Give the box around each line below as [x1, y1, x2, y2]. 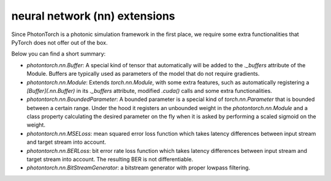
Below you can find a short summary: [11, 50, 106, 57]
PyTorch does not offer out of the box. [11, 39, 108, 46]
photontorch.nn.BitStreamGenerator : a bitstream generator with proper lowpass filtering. [26, 164, 251, 171]
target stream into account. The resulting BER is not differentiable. [26, 156, 194, 163]
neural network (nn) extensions [11, 9, 175, 23]
